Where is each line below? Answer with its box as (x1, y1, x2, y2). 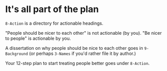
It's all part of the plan (5, 4, 99, 15)
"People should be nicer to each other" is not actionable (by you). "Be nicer (5, 30, 162, 36)
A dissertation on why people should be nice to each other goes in (5, 45, 143, 51)
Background (5, 51, 28, 56)
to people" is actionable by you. (5, 35, 71, 41)
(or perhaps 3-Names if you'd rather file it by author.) (29, 50, 136, 56)
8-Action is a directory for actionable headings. (5, 20, 103, 26)
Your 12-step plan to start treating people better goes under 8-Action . (5, 60, 150, 66)
